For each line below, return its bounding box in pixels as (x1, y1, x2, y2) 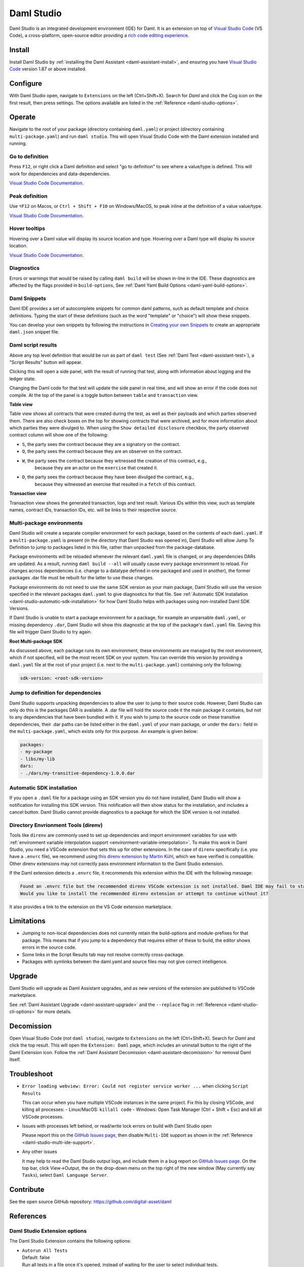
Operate (9, 113, 36, 122)
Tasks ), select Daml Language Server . (22, 1172, 108, 1178)
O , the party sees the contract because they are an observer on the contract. (22, 449, 182, 455)
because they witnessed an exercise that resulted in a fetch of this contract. (34, 481, 196, 487)
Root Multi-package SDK (9, 638, 63, 644)
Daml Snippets (9, 294, 47, 302)
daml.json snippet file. (9, 329, 59, 335)
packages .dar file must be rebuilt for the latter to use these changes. (9, 575, 154, 581)
